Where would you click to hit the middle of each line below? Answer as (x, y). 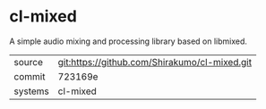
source (28, 62)
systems (31, 91)
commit (30, 76)
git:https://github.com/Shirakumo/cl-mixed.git (155, 62)
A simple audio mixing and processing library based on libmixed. (129, 41)
